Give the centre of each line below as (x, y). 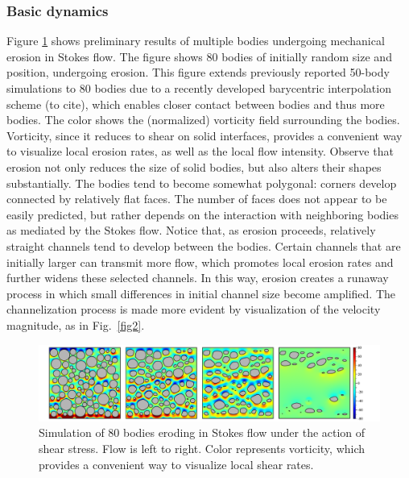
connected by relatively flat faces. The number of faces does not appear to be (197, 199)
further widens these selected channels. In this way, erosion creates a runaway (198, 278)
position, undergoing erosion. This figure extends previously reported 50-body (198, 72)
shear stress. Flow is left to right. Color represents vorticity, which (202, 448)
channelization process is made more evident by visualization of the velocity (194, 309)
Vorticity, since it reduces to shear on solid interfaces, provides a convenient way (204, 135)
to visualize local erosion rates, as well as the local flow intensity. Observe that (200, 151)
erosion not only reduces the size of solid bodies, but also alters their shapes (194, 166)
